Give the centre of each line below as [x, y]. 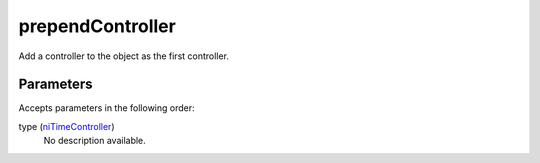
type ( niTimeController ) [66, 126]
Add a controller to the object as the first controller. [124, 56]
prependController [97, 26]
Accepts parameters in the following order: [106, 108]
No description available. [95, 141]
